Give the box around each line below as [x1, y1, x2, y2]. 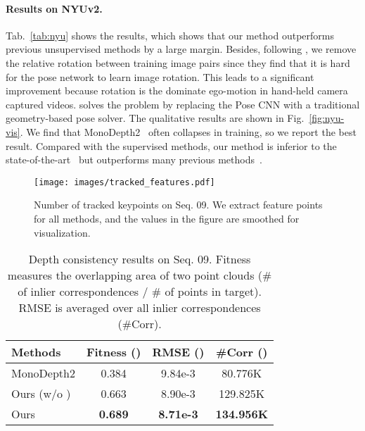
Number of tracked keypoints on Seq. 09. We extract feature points [34, 197, 323, 212]
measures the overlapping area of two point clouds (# [7, 267, 272, 284]
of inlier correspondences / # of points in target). [18, 283, 262, 300]
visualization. [34, 225, 91, 239]
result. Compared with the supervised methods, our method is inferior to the [6, 138, 337, 153]
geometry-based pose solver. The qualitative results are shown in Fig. [6, 111, 305, 125]
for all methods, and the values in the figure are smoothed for [34, 211, 300, 225]
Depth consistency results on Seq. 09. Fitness [28, 251, 251, 268]
